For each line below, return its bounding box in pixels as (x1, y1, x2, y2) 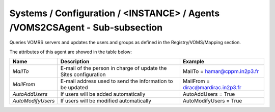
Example (182, 58, 205, 65)
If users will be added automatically (60, 91, 146, 98)
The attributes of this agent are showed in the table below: (9, 49, 132, 55)
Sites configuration (60, 71, 106, 78)
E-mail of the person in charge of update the (60, 65, 167, 72)
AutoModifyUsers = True (182, 97, 242, 104)
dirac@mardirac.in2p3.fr (182, 84, 241, 91)
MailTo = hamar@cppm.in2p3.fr (182, 68, 259, 75)
